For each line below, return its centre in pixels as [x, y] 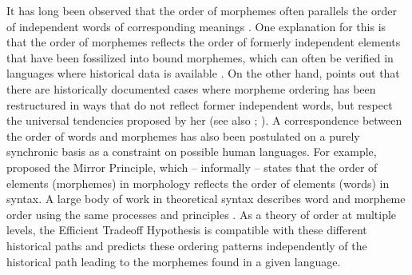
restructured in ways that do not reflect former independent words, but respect [200, 104]
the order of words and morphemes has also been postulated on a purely [183, 136]
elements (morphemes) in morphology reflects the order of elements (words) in [198, 183]
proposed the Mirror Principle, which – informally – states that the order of [192, 167]
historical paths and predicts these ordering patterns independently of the [187, 245]
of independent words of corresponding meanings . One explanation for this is [196, 26]
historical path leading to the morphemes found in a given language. [174, 261]
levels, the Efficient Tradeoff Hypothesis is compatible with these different [187, 230]
